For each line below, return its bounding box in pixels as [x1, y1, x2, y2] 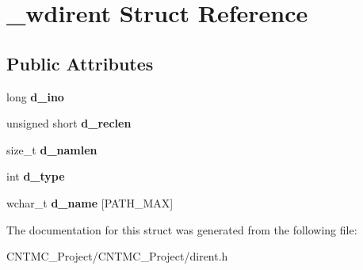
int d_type [6, 168, 65, 184]
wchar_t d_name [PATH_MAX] [6, 194, 174, 211]
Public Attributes [6, 51, 154, 75]
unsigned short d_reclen [6, 115, 132, 131]
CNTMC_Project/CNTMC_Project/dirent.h [6, 248, 228, 264]
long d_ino [6, 88, 64, 105]
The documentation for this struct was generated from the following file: [6, 221, 357, 238]
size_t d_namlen [6, 141, 97, 158]
